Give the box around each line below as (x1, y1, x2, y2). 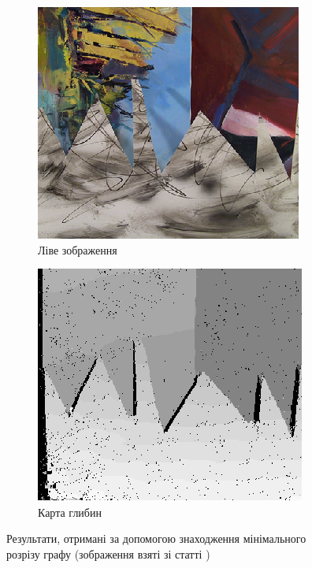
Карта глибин (38, 503, 102, 520)
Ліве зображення (38, 241, 117, 258)
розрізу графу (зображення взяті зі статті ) (6, 545, 210, 562)
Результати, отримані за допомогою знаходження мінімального (6, 530, 306, 547)
